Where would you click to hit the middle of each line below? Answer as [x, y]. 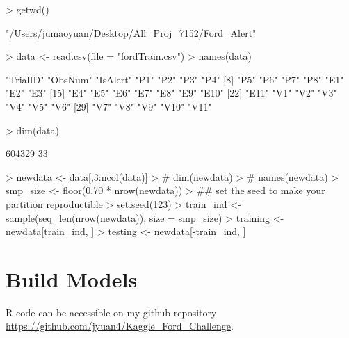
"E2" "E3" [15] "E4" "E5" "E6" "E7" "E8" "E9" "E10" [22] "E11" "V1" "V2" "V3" [171, 93]
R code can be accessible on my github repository [111, 312]
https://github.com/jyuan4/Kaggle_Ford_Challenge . [120, 326]
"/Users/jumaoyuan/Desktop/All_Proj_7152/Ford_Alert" [131, 32]
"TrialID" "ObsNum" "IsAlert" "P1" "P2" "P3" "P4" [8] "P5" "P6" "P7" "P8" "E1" [175, 79]
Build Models [72, 279]
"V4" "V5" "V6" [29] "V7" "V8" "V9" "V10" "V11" [109, 106]
